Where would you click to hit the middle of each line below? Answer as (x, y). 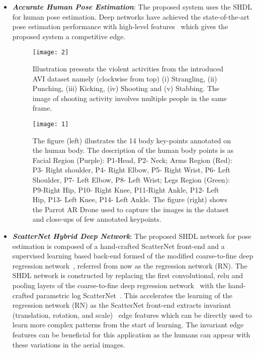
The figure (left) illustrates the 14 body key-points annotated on (132, 140)
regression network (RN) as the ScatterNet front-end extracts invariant (122, 305)
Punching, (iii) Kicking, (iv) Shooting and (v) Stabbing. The (126, 88)
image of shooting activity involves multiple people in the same (130, 98)
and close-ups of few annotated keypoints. (97, 219)
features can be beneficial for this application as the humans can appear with (131, 334)
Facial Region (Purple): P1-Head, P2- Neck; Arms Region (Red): (132, 160)
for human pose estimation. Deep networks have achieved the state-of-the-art (131, 16)
